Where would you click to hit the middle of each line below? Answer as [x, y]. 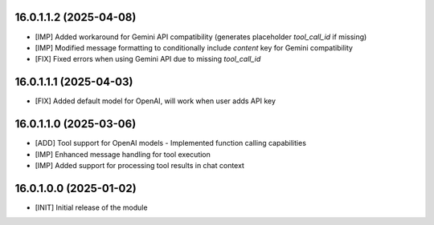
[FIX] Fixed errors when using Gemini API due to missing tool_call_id [148, 59]
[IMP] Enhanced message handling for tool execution [123, 154]
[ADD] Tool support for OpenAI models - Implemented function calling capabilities [171, 143]
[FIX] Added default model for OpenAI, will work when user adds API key [156, 101]
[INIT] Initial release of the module [91, 207]
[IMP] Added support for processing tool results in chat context [140, 165]
